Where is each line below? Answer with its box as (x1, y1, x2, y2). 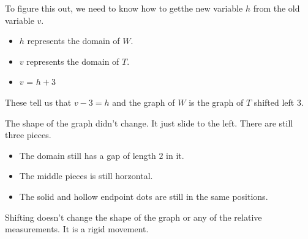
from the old (253, 2, 300, 14)
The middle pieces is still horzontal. (19, 169, 153, 182)
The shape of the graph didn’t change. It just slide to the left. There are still (5, 116, 293, 129)
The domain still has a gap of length (19, 149, 156, 161)
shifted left (254, 95, 295, 108)
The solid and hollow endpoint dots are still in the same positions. (19, 189, 268, 202)
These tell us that (5, 95, 72, 108)
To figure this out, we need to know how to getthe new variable (5, 2, 243, 14)
